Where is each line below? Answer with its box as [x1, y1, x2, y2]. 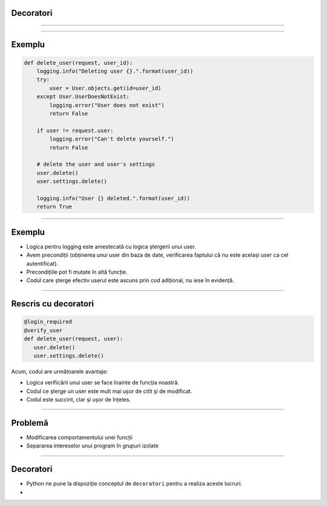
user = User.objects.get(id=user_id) [49, 85, 162, 91]
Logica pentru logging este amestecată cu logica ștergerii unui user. [26, 243, 196, 250]
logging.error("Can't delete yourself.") [49, 136, 174, 142]
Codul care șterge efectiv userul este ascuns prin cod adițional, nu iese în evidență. [26, 277, 234, 284]
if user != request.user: [36, 127, 114, 134]
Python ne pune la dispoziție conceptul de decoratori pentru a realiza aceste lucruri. [26, 480, 242, 487]
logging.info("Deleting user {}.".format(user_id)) [36, 68, 194, 75]
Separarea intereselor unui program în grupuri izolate [26, 442, 159, 449]
